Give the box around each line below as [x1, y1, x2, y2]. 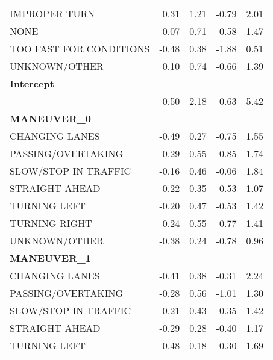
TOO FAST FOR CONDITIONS [10, 42, 150, 55]
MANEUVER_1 [10, 251, 91, 265]
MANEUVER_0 [10, 111, 91, 125]
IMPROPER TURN [10, 7, 95, 20]
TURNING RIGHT [10, 216, 92, 230]
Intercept [10, 76, 54, 90]
